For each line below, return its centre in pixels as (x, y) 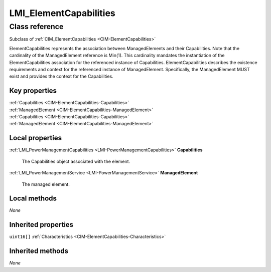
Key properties (33, 91)
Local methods (33, 199)
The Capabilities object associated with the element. (76, 161)
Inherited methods (39, 251)
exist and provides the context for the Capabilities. (61, 76)
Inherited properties (41, 225)
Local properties (36, 138)
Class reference (36, 27)
